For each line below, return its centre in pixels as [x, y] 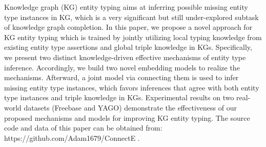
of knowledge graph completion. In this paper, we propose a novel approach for [128, 27]
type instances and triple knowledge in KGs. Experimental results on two [119, 97]
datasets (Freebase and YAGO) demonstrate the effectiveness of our [130, 107]
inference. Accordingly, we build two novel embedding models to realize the [122, 67]
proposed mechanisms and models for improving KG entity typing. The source [127, 117]
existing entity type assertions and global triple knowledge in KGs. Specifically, [128, 47]
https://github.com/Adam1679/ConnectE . [72, 137]
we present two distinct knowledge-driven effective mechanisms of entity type [125, 57]
